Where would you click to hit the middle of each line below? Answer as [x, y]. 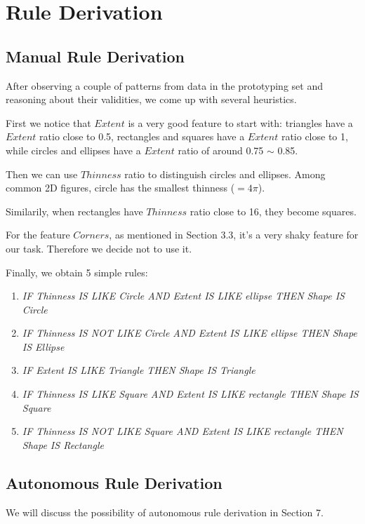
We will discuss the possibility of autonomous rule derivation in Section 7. [165, 512]
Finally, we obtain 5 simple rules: [77, 272]
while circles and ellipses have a [73, 150]
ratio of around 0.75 [221, 150]
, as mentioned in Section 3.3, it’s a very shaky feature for [234, 235]
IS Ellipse [43, 346]
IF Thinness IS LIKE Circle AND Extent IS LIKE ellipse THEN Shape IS [183, 296]
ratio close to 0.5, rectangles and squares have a [142, 136]
